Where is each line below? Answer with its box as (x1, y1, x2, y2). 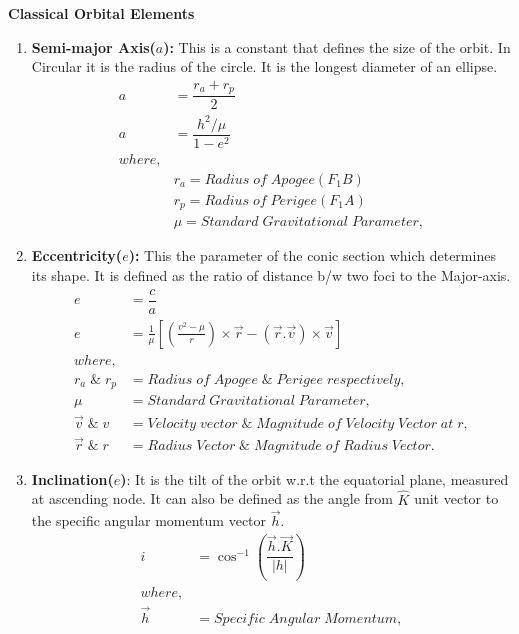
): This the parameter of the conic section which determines (128, 245, 496, 266)
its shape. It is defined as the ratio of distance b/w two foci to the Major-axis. (31, 265, 511, 286)
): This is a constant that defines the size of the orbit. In (163, 36, 511, 57)
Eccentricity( (31, 245, 123, 266)
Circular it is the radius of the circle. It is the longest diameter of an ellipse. (31, 56, 498, 77)
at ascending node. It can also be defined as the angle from (31, 488, 393, 509)
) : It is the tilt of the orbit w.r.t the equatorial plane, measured (120, 468, 509, 489)
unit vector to (414, 488, 499, 509)
